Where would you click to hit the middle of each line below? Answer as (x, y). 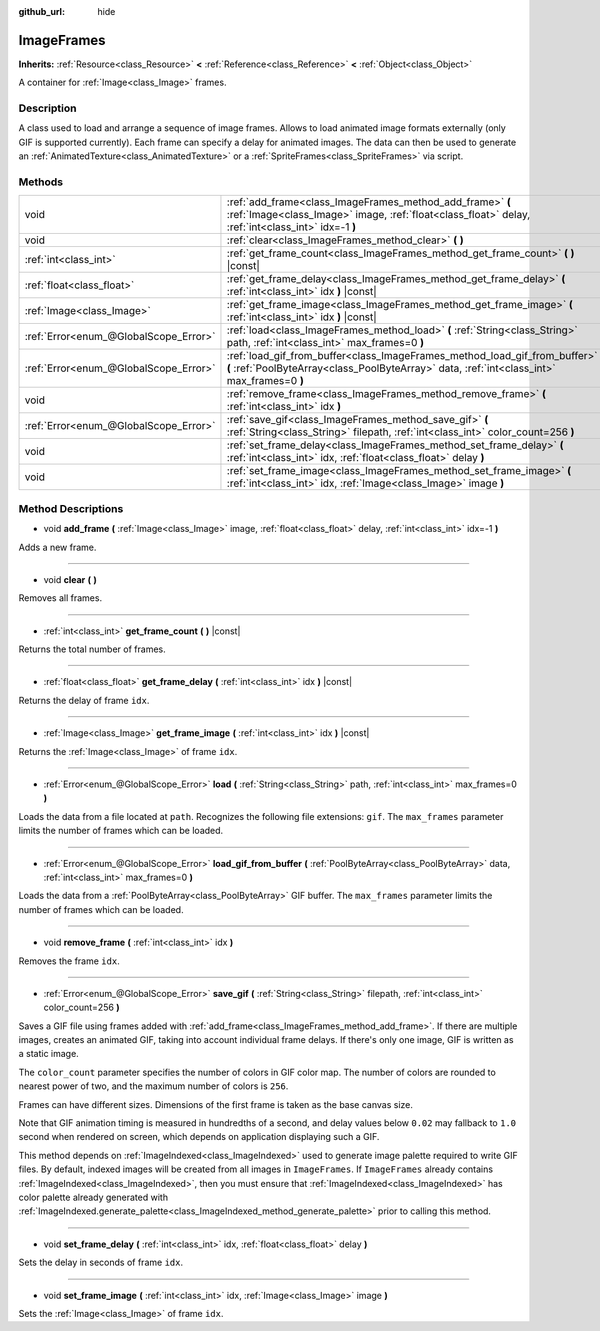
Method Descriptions (71, 508)
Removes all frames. (60, 598)
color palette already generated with (93, 1197)
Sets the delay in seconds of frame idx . (101, 1262)
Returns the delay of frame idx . (84, 700)
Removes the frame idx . (69, 961)
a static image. (48, 1054)
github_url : (41, 11)
